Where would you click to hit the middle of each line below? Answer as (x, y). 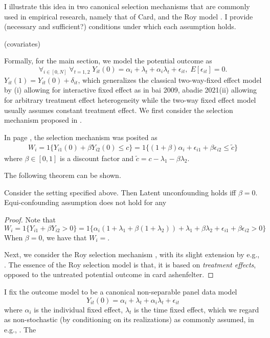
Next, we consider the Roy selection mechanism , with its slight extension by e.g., (132, 254)
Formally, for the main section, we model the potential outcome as (108, 61)
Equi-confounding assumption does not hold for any (85, 202)
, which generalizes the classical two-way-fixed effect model (170, 80)
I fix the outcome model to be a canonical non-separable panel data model (121, 291)
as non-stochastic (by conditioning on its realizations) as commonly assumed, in (129, 319)
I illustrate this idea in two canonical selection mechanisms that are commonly (127, 6)
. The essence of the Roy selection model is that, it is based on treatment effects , (130, 264)
